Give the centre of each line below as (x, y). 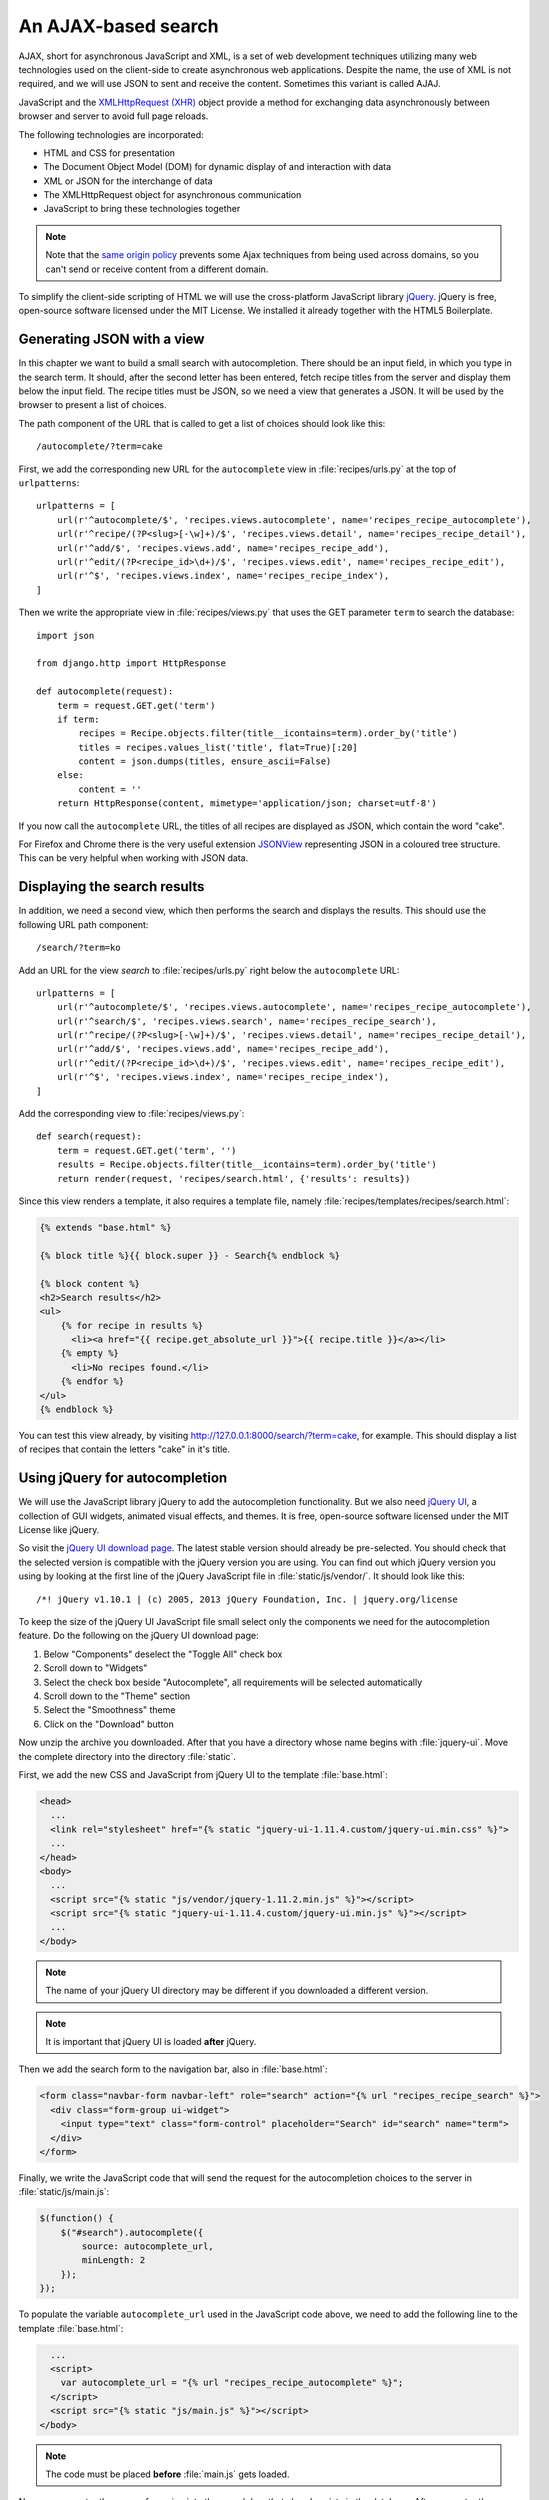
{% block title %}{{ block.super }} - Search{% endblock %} (190, 1255)
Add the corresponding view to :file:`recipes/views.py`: (131, 1114)
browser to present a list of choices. (92, 405)
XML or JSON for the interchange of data (128, 181)
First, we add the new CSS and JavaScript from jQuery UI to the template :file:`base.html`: (203, 1774)
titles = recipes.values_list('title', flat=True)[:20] (218, 747)
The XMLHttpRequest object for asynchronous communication (172, 195)
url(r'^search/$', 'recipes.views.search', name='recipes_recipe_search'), (246, 1021)
